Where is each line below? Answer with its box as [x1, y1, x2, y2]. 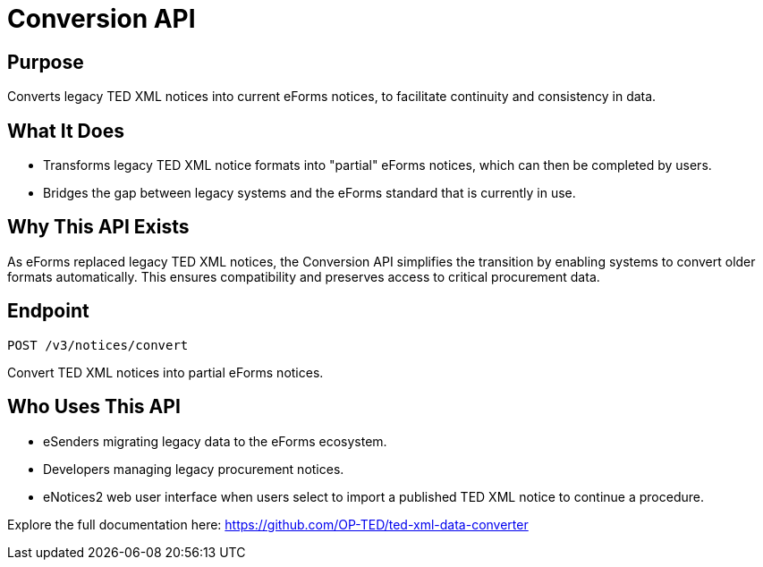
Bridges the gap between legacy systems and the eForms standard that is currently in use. [43, 185, 576, 201]
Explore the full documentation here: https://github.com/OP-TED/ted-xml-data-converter [7, 516, 529, 532]
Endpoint [7, 300, 89, 323]
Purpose [7, 50, 84, 73]
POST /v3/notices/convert [7, 337, 189, 352]
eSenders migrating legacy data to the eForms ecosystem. [43, 433, 387, 449]
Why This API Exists [7, 216, 190, 239]
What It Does [7, 119, 124, 142]
